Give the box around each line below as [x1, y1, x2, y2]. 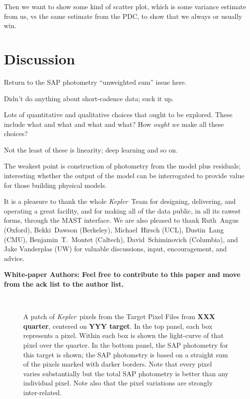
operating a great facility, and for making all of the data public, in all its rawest [4, 205, 241, 215]
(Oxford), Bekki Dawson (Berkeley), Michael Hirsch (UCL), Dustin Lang [4, 225, 224, 235]
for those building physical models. [4, 180, 107, 190]
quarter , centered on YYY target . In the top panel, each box [23, 321, 213, 331]
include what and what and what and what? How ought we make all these [4, 119, 224, 129]
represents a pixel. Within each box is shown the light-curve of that [23, 330, 224, 340]
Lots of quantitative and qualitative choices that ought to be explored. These [4, 109, 233, 120]
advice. [4, 253, 25, 263]
